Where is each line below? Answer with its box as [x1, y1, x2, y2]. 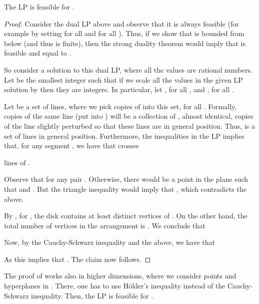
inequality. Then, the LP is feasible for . [31, 290, 153, 300]
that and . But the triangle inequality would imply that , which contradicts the [4, 183, 246, 194]
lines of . [4, 157, 30, 167]
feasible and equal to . [4, 48, 71, 58]
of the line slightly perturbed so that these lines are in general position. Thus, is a [4, 120, 255, 131]
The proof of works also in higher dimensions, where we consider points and [4, 270, 236, 281]
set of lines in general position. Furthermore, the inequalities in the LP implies [4, 130, 244, 141]
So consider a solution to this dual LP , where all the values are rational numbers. [4, 64, 252, 75]
